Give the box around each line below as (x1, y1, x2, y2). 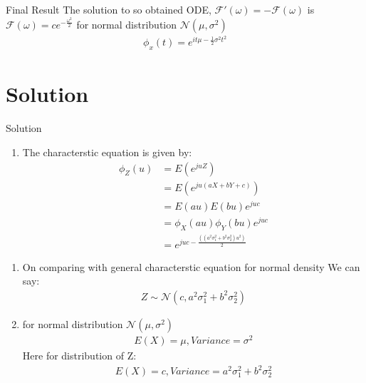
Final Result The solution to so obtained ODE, (6, 2, 211, 16)
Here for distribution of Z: (22, 348, 137, 363)
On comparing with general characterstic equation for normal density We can (22, 259, 360, 274)
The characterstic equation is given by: (22, 144, 192, 159)
